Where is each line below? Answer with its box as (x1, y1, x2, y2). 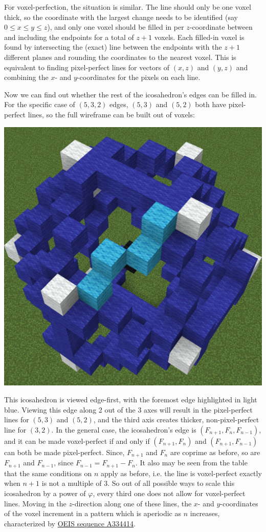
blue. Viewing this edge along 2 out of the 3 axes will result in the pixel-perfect (4, 404, 253, 415)
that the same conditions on (4, 467, 92, 478)
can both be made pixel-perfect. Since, (4, 446, 125, 457)
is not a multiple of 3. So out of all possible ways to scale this (41, 478, 235, 488)
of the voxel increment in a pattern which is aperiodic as (4, 508, 181, 519)
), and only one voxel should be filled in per (47, 22, 184, 32)
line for (4, 424, 27, 435)
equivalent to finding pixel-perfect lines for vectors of (4, 62, 170, 72)
